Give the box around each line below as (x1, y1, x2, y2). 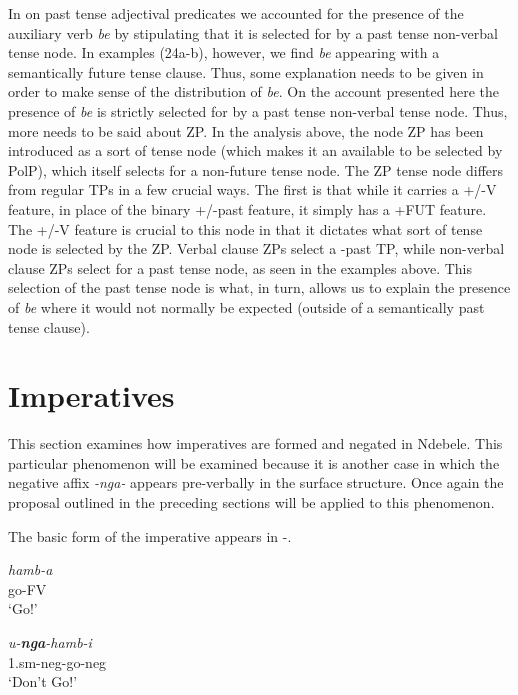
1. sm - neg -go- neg (8, 651, 107, 672)
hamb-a (8, 559, 53, 580)
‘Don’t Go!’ (8, 671, 78, 692)
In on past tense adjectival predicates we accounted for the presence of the (8, 3, 464, 23)
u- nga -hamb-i (8, 631, 92, 652)
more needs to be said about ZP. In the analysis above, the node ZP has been (8, 120, 484, 141)
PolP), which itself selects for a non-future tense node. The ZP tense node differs (8, 159, 504, 180)
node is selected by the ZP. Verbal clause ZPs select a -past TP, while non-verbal (8, 238, 505, 259)
